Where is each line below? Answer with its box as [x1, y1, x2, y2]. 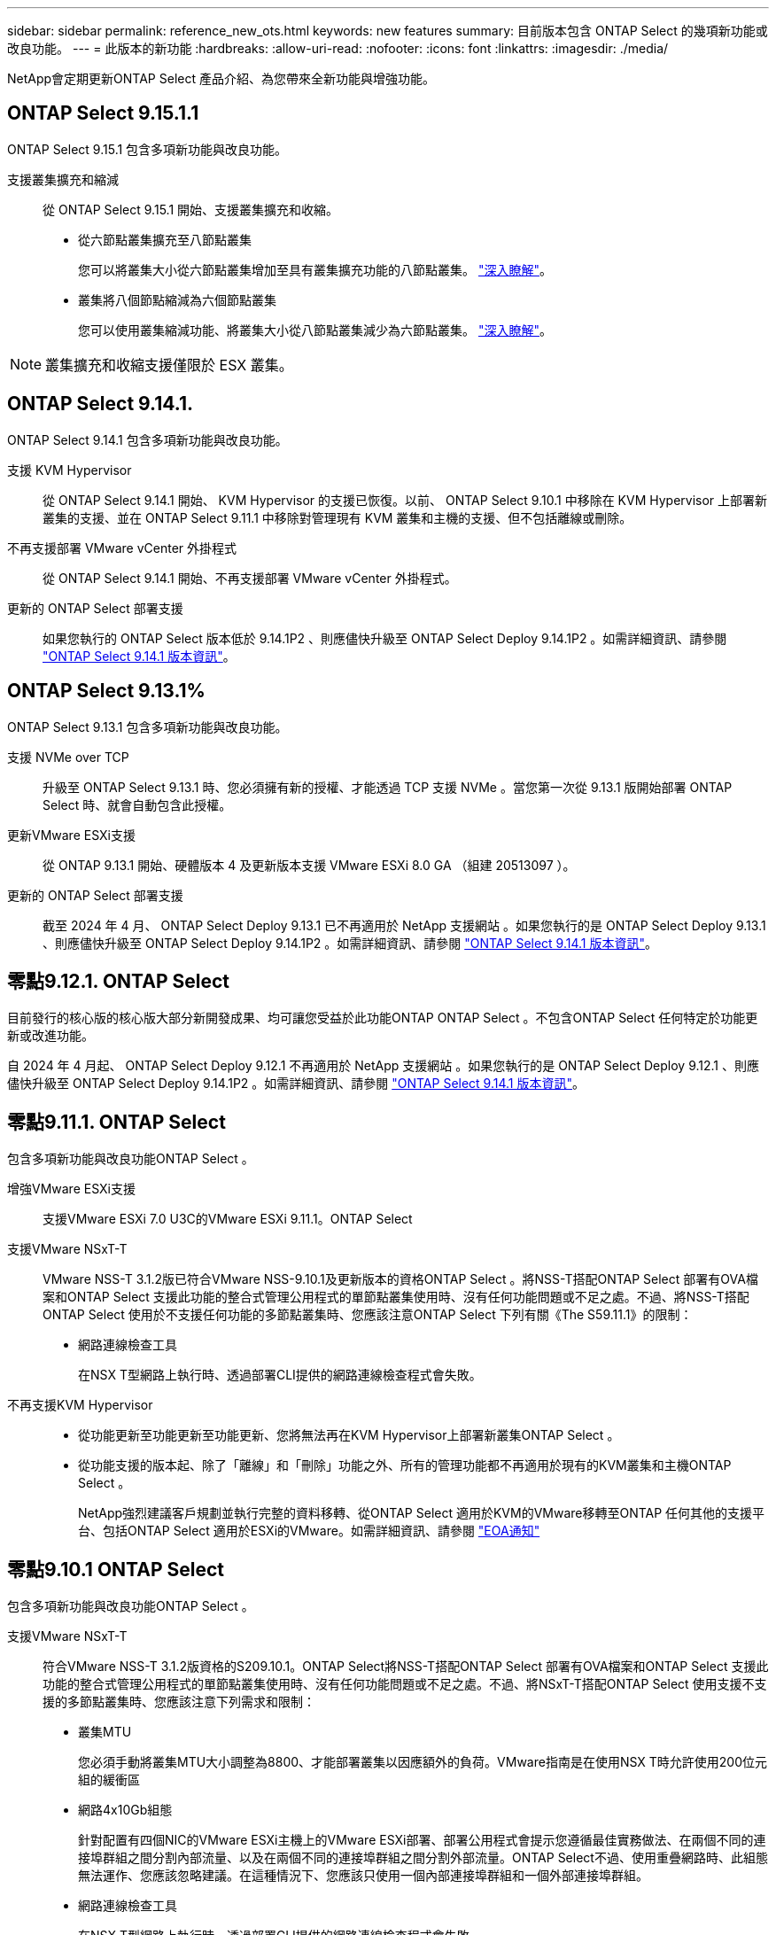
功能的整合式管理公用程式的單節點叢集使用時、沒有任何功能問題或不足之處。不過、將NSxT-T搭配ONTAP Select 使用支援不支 [43, 1676, 767, 1692]
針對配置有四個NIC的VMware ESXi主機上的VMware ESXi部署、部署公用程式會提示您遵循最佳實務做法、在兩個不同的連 [78, 1832, 766, 1848]
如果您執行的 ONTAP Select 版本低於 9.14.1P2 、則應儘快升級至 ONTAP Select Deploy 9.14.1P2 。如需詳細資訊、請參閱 [43, 630, 727, 646]
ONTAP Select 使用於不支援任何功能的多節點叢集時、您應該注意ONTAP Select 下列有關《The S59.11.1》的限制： [43, 1307, 693, 1323]
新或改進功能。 [7, 1028, 94, 1044]
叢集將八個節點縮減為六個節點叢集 [78, 291, 276, 307]
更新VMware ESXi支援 [7, 827, 136, 843]
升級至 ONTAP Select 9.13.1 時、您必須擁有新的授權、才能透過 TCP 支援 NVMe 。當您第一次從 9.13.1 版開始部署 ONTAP [43, 779, 733, 795]
